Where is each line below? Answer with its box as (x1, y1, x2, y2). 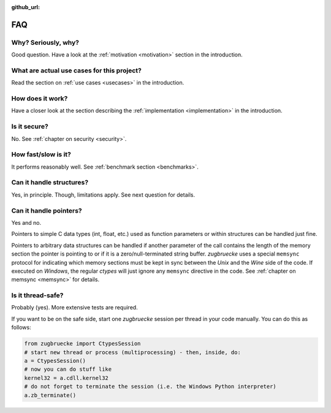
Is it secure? (11, 123, 48, 131)
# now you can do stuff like (24, 366, 112, 373)
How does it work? (11, 94, 68, 103)
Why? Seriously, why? (11, 38, 80, 47)
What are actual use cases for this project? (11, 66, 142, 75)
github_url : (11, 4, 40, 10)
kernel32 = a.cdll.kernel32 (24, 374, 108, 381)
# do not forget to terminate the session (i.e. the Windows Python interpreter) (24, 383, 277, 390)
